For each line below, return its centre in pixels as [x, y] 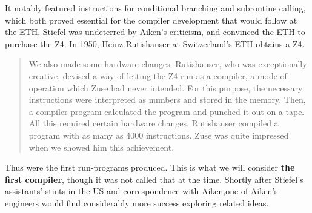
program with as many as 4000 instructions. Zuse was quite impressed [159, 135]
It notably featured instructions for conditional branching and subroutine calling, [155, 8]
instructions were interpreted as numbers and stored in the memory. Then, [167, 100]
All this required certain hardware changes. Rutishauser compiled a [154, 123]
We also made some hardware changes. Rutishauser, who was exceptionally [168, 64]
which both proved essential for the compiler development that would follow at [151, 20]
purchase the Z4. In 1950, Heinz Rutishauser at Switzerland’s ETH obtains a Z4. [155, 43]
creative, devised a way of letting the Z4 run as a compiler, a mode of [158, 75]
